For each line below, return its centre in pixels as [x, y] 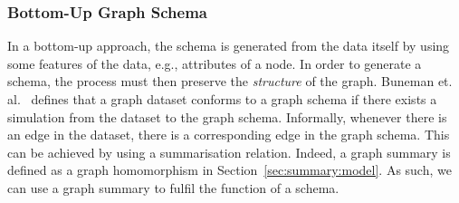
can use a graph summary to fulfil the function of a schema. [173, 187]
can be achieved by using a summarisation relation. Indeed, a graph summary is [229, 152]
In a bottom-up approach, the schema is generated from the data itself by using [229, 46]
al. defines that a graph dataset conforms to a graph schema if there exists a [222, 99]
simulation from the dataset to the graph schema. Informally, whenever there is [227, 116]
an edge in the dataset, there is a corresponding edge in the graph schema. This [229, 135]
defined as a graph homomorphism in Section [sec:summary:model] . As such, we [229, 170]
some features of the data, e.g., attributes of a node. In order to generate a [215, 63]
